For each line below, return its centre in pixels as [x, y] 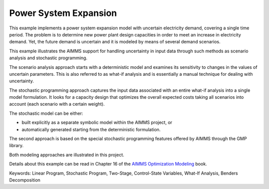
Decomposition [25, 180]
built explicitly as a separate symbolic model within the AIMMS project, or [97, 123]
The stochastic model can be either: [46, 113]
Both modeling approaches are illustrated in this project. [67, 155]
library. [16, 146]
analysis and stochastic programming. [48, 58]
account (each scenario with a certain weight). [57, 104]
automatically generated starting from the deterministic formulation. [91, 129]
